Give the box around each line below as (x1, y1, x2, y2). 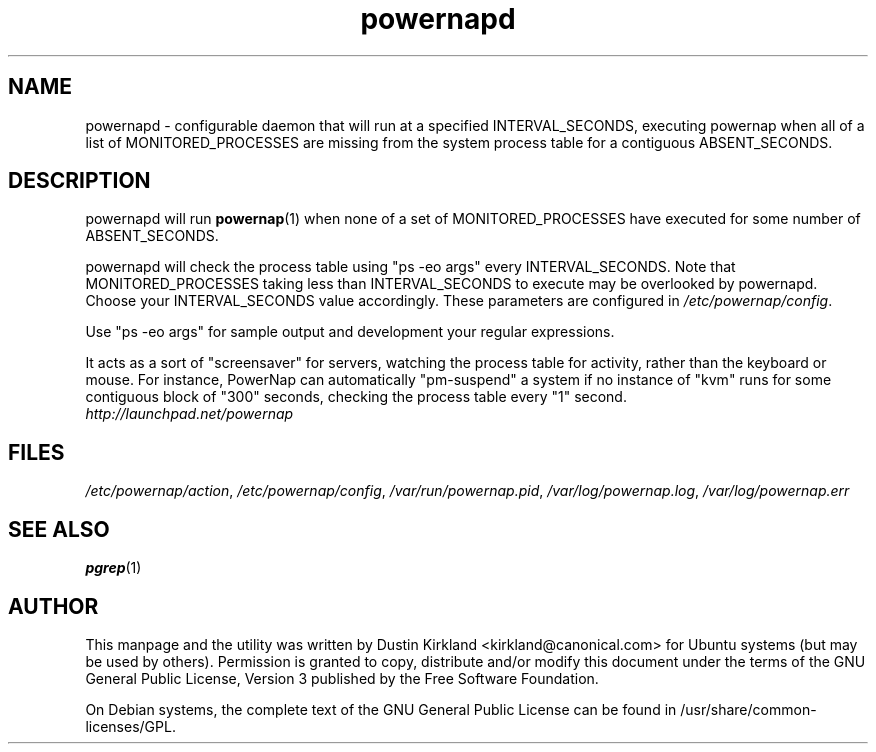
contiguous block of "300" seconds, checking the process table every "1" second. (85, 388, 627, 406)
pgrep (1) (85, 559, 142, 577)
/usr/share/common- (680, 700, 817, 718)
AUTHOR (8, 593, 99, 619)
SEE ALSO (8, 516, 110, 542)
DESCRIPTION (8, 168, 151, 194)
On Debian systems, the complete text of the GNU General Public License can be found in (85, 700, 677, 718)
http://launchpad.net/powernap (85, 405, 294, 423)
